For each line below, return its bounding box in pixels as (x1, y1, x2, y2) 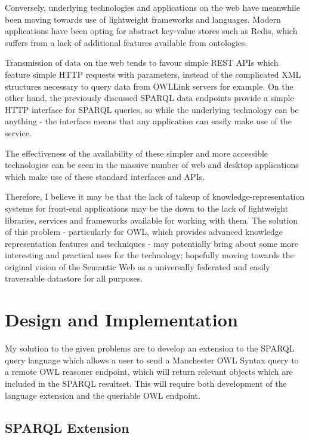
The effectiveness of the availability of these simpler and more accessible (5, 146, 268, 159)
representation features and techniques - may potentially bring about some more (5, 237, 299, 249)
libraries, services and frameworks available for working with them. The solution (5, 213, 298, 226)
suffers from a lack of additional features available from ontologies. (5, 36, 248, 48)
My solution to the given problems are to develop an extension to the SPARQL (5, 342, 295, 355)
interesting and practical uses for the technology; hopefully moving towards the (5, 249, 294, 261)
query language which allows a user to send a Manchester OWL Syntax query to (5, 353, 299, 366)
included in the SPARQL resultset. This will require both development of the (5, 377, 287, 389)
